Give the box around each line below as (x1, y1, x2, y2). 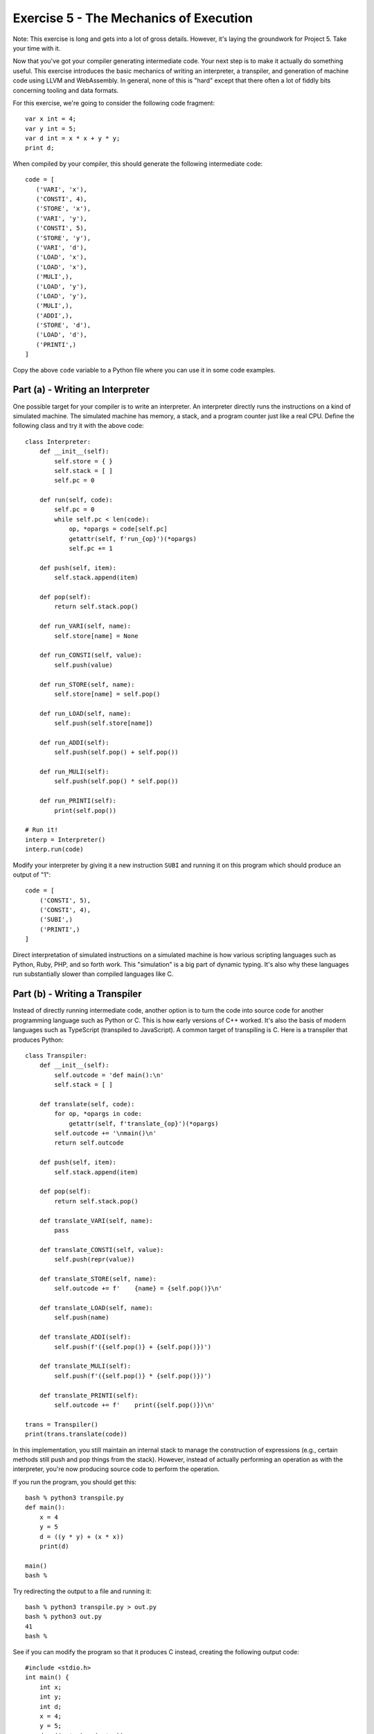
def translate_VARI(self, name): (39, 1217, 154, 1224)
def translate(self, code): (39, 1100, 135, 1108)
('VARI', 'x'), (35, 185, 88, 194)
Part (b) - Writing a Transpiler (12, 988, 142, 1000)
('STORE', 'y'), (35, 234, 91, 242)
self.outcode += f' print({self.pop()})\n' (54, 1401, 215, 1409)
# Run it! (25, 826, 58, 834)
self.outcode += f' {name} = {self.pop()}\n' (54, 1285, 223, 1293)
